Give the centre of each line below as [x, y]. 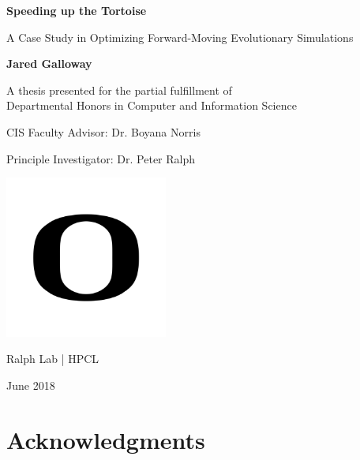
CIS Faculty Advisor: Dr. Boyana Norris [103, 131]
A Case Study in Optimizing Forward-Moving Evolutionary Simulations [180, 37]
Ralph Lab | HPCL [53, 359]
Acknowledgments [106, 439]
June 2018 [31, 385]
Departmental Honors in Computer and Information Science [152, 105]
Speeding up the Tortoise [77, 10]
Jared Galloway [49, 64]
